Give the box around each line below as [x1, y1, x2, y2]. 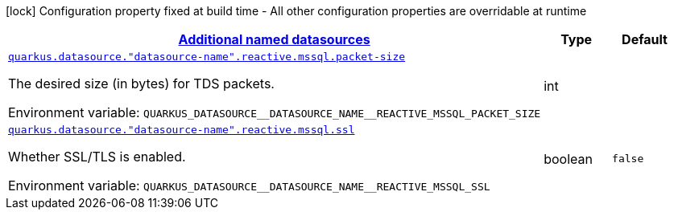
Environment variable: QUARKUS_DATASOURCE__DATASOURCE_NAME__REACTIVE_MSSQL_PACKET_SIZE [8, 104, 541, 120]
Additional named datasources [178, 31, 370, 47]
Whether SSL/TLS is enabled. [8, 149, 186, 165]
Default [622, 31, 668, 47]
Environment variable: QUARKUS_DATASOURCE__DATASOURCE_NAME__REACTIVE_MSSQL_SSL [8, 177, 490, 194]
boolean [544, 150, 593, 167]
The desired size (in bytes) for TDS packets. [8, 75, 275, 92]
